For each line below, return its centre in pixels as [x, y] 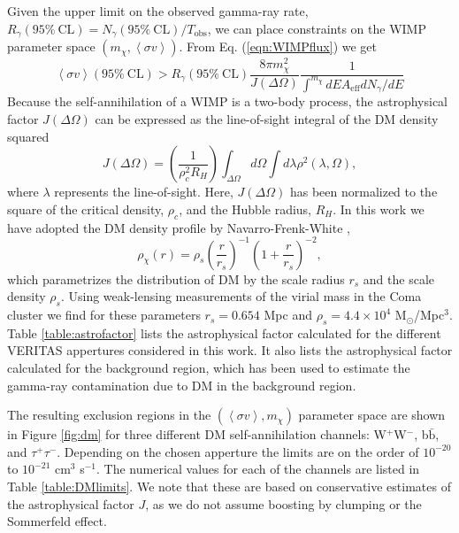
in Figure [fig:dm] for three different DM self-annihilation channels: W [197, 434]
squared [28, 136]
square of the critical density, [86, 209]
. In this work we [379, 209]
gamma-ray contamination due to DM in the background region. [182, 385]
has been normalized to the [363, 192]
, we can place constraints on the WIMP [317, 28]
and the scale [399, 278]
